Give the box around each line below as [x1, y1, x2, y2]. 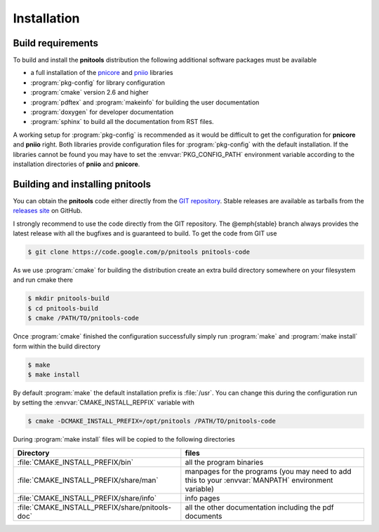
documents [185, 511, 222, 521]
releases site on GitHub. [13, 207, 83, 215]
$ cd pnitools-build [27, 304, 98, 312]
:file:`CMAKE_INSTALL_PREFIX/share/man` [17, 475, 159, 485]
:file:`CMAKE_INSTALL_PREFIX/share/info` [17, 493, 157, 503]
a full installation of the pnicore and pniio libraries [30, 69, 173, 77]
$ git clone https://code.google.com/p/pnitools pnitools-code [27, 248, 251, 256]
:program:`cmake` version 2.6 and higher [30, 88, 149, 97]
